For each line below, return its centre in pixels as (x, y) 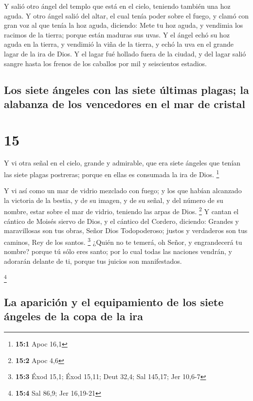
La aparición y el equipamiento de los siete (114, 302)
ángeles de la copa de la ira (74, 316)
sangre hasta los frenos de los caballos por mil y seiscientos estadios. (106, 63)
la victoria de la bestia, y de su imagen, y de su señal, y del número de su (114, 200)
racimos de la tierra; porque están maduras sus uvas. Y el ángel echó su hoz (117, 34)
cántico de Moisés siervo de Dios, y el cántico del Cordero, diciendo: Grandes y (122, 221)
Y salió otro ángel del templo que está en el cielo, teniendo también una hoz (117, 6)
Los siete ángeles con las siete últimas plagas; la (126, 89)
